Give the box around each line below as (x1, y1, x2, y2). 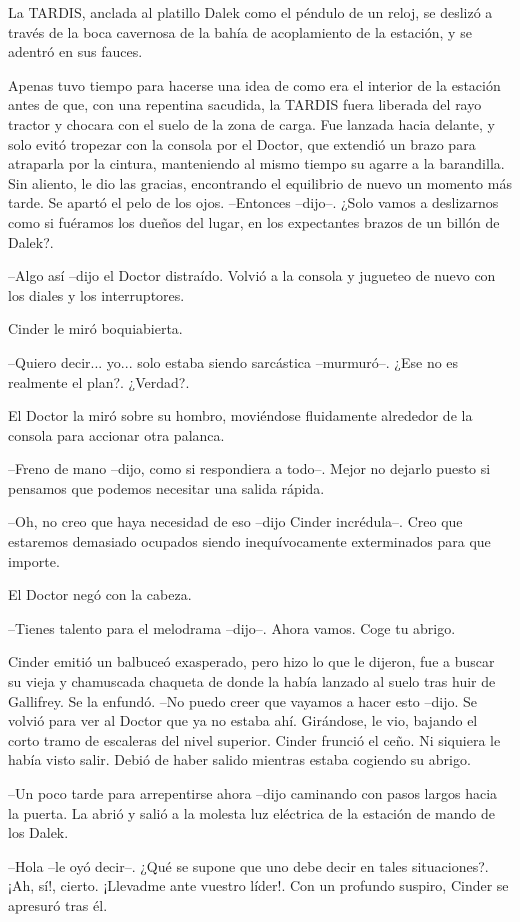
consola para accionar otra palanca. (8, 424, 225, 445)
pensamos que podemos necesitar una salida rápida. (8, 477, 325, 498)
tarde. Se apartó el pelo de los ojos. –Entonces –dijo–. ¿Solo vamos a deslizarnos (8, 192, 499, 213)
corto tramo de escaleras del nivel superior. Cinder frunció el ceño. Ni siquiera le (8, 729, 501, 750)
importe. (8, 550, 60, 571)
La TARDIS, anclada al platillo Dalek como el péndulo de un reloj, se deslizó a (8, 2, 493, 22)
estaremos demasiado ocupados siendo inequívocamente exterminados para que (8, 531, 491, 552)
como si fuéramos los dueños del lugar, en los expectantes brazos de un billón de (8, 211, 500, 232)
